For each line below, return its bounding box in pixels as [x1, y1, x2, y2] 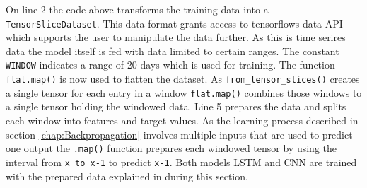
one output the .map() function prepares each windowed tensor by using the [6, 141, 337, 155]
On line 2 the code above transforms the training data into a [6, 2, 269, 16]
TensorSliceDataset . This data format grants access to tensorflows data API [6, 16, 343, 30]
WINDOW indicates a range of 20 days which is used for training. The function [6, 57, 335, 72]
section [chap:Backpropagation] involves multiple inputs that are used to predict [6, 127, 353, 141]
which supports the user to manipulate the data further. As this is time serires [6, 30, 346, 45]
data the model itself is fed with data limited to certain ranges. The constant [6, 43, 339, 58]
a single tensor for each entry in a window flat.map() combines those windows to [6, 85, 362, 100]
